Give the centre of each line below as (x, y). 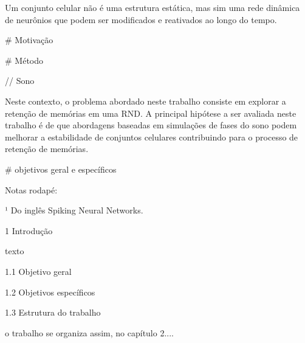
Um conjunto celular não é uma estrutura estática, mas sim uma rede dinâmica (152, 7)
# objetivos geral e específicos (61, 169)
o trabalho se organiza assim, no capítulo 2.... (89, 332)
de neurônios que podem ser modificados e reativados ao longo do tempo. (141, 19)
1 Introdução (29, 230)
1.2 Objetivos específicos (50, 292)
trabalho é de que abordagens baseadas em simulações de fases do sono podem (151, 125)
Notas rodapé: (31, 189)
